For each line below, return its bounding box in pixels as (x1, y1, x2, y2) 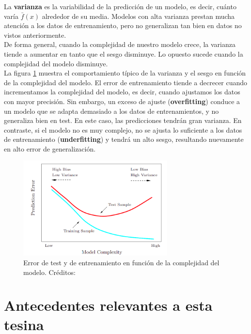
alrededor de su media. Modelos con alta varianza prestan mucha (42, 11, 235, 21)
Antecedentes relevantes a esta (4, 295, 213, 315)
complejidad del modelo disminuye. (4, 58, 108, 68)
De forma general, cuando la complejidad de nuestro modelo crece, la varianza (4, 39, 236, 49)
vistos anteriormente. (4, 30, 66, 40)
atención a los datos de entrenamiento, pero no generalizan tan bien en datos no (4, 20, 242, 30)
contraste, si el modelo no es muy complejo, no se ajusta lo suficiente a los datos (4, 124, 242, 135)
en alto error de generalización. (4, 143, 96, 153)
